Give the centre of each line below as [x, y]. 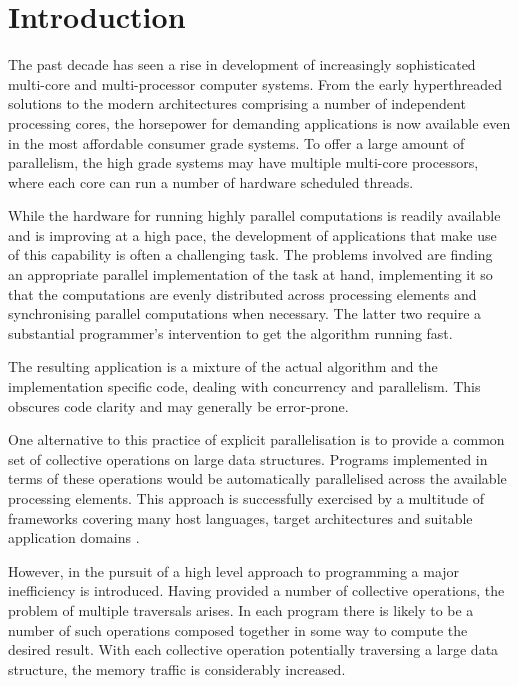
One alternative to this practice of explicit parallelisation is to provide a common [256, 439]
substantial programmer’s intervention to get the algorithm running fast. [230, 332]
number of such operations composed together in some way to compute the [238, 629]
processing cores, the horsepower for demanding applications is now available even [259, 122]
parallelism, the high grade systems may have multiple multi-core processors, [243, 162]
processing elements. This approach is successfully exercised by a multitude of [246, 498]
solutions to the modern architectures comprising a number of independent [237, 103]
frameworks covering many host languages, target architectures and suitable [240, 517]
